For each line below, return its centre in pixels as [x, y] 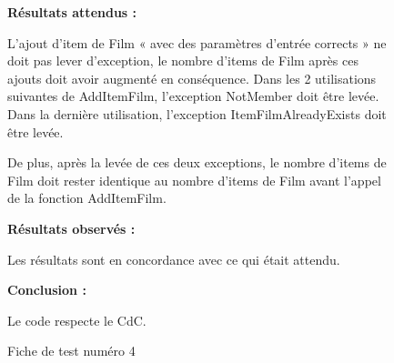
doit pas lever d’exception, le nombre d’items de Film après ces [183, 60]
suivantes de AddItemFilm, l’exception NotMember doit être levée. [193, 96]
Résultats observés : [71, 228]
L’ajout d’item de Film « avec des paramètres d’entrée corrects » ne [197, 42]
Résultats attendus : [72, 12]
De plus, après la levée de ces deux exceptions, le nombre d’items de [197, 162]
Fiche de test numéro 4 [71, 351]
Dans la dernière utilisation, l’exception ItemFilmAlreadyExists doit [197, 113]
